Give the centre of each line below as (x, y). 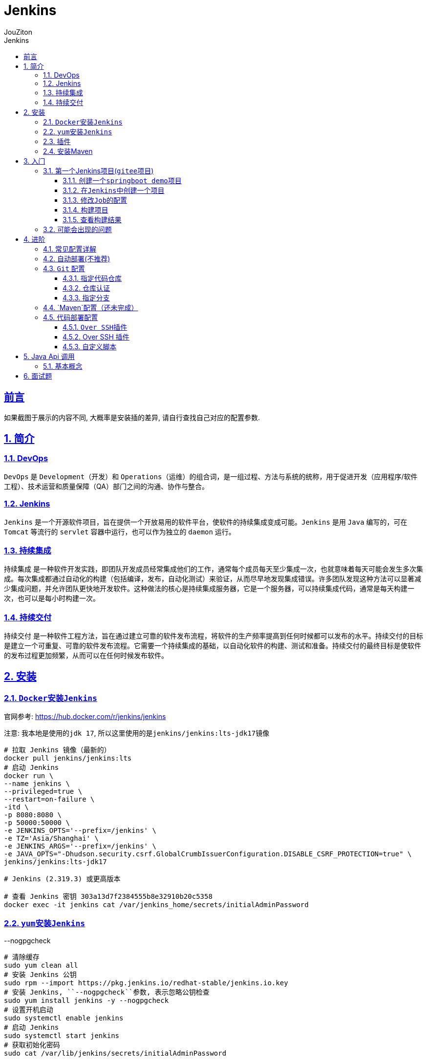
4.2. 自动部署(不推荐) (77, 258)
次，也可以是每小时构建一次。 (52, 598)
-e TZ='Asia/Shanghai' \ (51, 838)
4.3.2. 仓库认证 (86, 288)
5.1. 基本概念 (63, 366)
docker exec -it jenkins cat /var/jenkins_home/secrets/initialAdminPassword (156, 905)
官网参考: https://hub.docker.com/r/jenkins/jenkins (85, 717)
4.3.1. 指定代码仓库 (92, 278)
